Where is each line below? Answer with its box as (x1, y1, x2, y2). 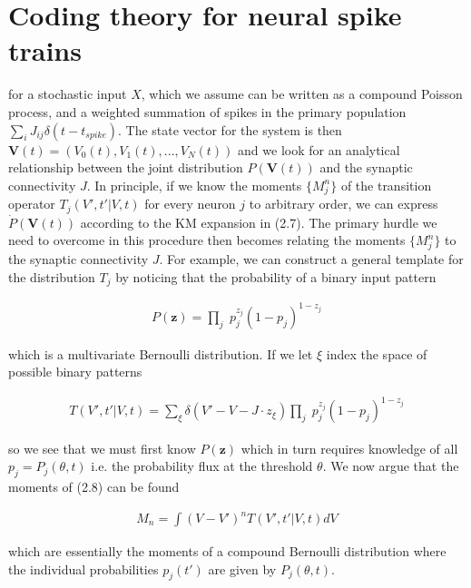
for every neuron (144, 194, 236, 213)
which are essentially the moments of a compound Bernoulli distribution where (8, 542, 446, 561)
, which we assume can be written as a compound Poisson (141, 84, 463, 103)
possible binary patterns (8, 362, 142, 381)
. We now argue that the (322, 456, 459, 475)
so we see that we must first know (8, 438, 196, 457)
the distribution (8, 267, 95, 286)
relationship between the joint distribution (8, 158, 243, 177)
